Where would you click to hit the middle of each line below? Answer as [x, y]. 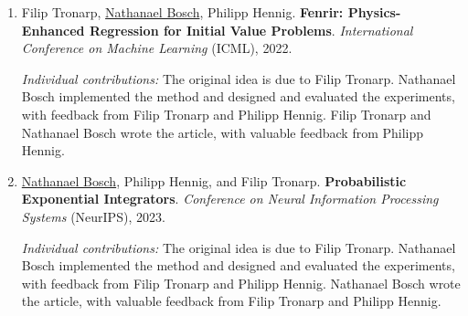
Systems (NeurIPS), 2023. [93, 216]
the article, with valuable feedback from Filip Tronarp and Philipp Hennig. [231, 301]
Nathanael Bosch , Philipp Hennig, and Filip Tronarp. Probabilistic [214, 180]
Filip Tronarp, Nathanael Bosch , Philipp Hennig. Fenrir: [182, 12]
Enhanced [53, 30]
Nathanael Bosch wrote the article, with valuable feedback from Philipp [223, 132]
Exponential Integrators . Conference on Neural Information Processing [230, 199]
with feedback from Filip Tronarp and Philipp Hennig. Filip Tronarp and [226, 114]
